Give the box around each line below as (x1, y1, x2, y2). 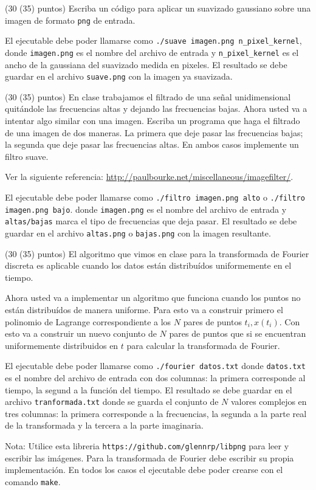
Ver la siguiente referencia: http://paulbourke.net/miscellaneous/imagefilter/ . (5, 170, 294, 183)
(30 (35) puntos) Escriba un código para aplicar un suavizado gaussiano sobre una (5, 2, 311, 14)
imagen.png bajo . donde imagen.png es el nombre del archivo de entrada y (5, 202, 287, 215)
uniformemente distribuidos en (5, 339, 118, 351)
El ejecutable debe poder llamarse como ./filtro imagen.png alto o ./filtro (5, 190, 305, 203)
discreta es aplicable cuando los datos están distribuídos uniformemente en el (5, 259, 292, 272)
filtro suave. (5, 150, 49, 162)
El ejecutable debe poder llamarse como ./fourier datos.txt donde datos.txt (5, 359, 306, 372)
